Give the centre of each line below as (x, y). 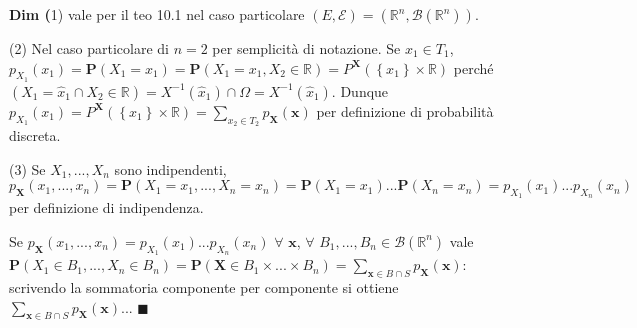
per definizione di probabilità (405, 110)
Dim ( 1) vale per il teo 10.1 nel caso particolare (157, 14)
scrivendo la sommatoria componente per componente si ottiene (204, 286)
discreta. (35, 135)
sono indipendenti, (170, 168)
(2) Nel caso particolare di (89, 48)
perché (473, 67)
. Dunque (360, 90)
